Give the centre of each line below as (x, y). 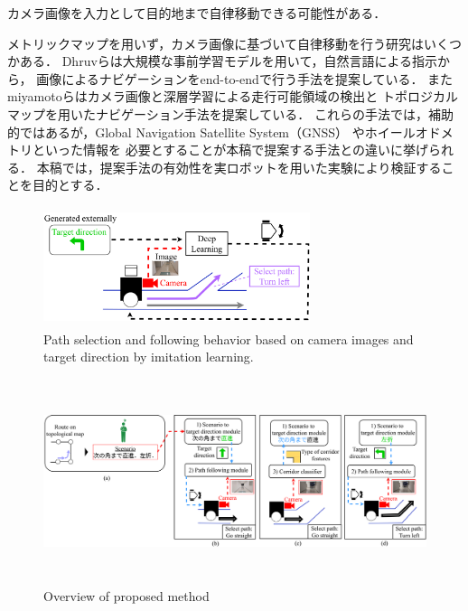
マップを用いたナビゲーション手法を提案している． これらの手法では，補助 (230, 113)
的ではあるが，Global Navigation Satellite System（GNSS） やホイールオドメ (230, 132)
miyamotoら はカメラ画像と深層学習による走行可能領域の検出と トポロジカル (233, 96)
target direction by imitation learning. (149, 357)
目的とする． (70, 185)
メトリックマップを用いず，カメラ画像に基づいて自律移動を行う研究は (215, 43)
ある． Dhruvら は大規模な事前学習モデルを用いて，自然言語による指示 (228, 61)
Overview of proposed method (126, 596)
